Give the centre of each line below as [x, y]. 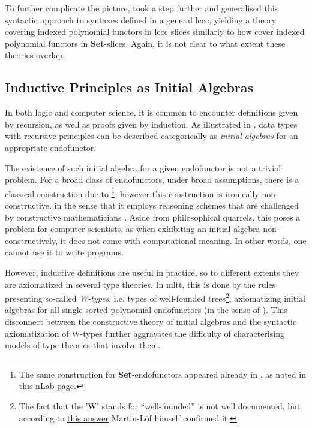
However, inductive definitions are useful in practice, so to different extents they [152, 272]
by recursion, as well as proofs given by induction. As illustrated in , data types [151, 124]
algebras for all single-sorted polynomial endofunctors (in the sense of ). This [146, 310]
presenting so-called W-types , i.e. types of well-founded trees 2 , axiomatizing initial [155, 297]
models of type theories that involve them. [83, 345]
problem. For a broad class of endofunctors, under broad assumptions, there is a [152, 180]
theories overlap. [35, 55]
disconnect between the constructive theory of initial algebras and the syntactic [151, 321]
